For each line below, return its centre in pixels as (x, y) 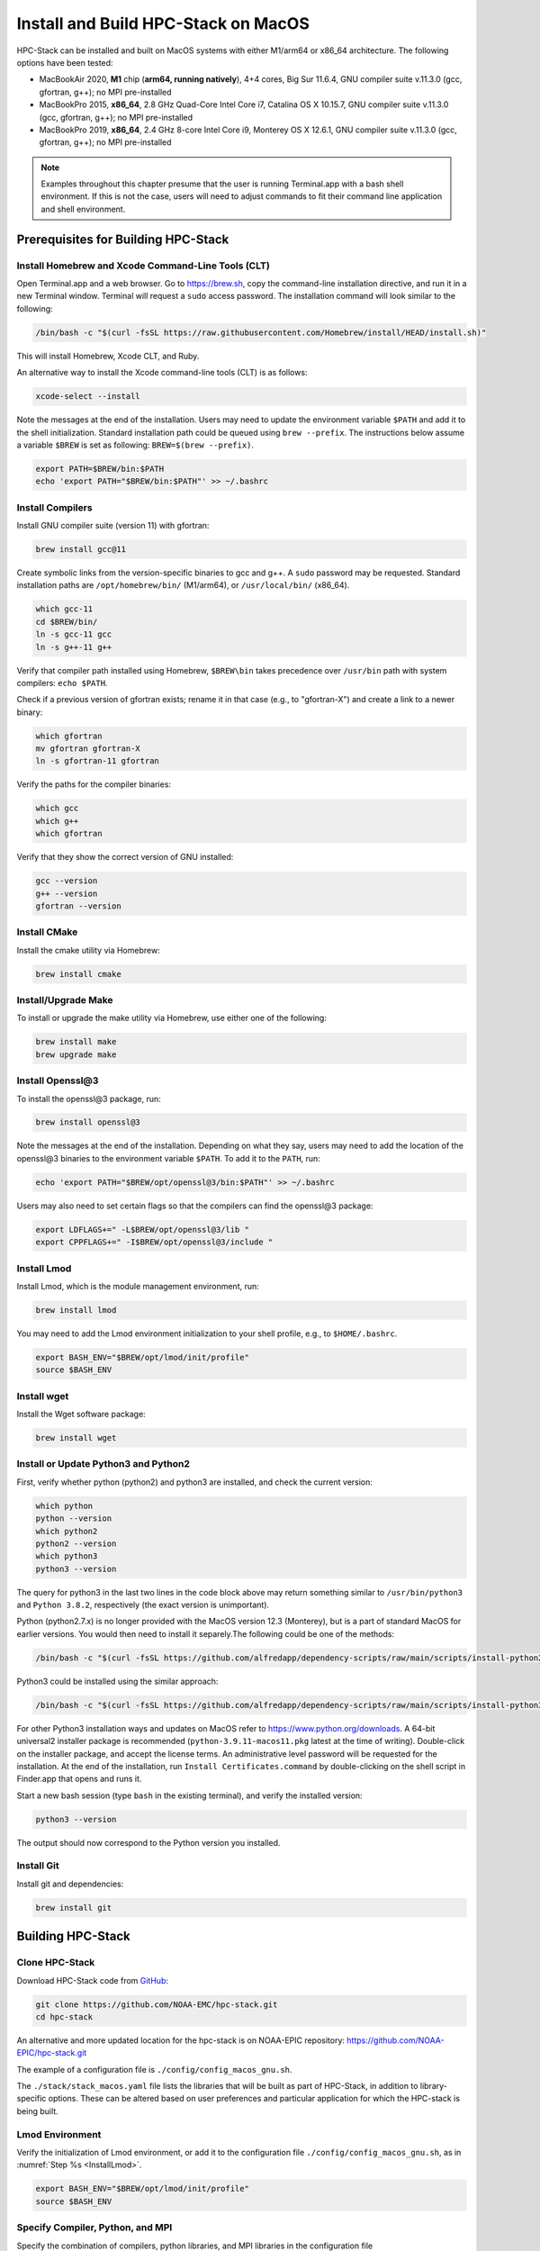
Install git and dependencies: (70, 1884)
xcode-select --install (88, 397)
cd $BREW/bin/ (67, 622)
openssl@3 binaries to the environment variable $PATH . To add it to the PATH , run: (169, 1158)
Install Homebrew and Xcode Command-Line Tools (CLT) (143, 266)
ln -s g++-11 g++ (74, 647)
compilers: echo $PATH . (62, 683)
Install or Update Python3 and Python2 (103, 1464)
